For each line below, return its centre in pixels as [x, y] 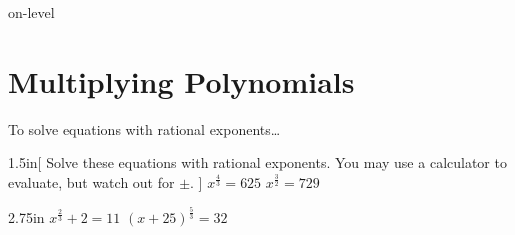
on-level [31, 12]
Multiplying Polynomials [181, 80]
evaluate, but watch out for [91, 181]
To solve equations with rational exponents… [144, 128]
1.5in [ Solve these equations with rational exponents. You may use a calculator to [257, 162]
